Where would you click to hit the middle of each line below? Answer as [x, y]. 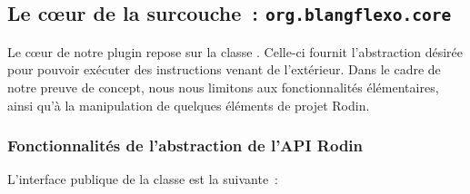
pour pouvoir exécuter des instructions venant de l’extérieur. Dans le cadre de [224, 69]
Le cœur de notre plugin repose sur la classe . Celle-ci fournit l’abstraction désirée [235, 51]
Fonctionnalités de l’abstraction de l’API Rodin [185, 145]
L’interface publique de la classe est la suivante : [143, 179]
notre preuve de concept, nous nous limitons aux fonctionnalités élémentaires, [223, 87]
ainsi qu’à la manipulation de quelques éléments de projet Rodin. [189, 105]
